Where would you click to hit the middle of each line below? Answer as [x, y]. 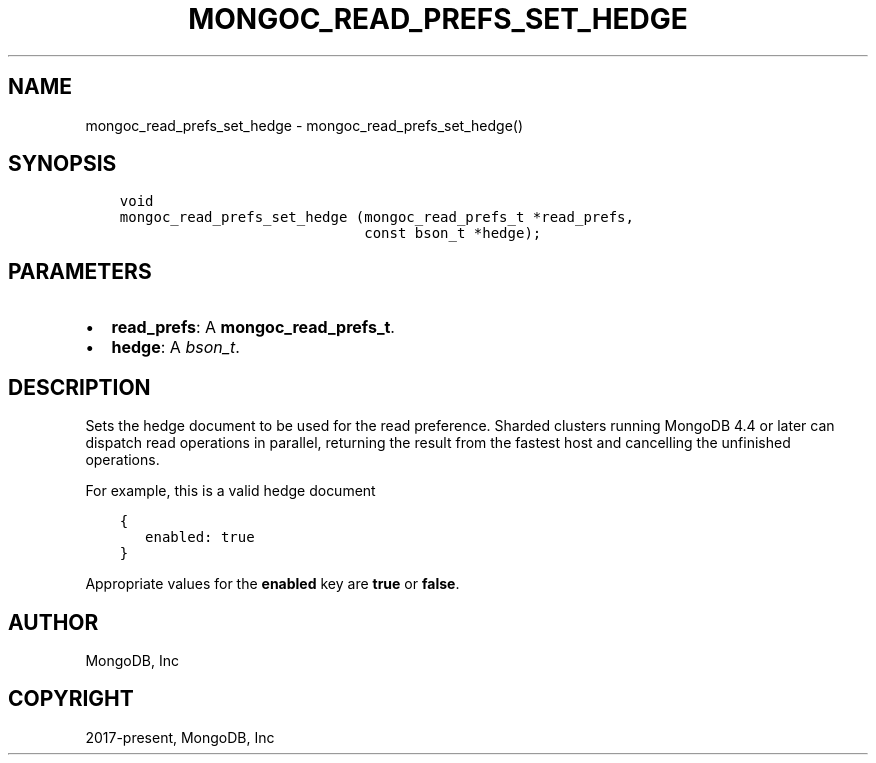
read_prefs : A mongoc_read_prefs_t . [253, 327]
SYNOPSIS [62, 164]
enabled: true [200, 537]
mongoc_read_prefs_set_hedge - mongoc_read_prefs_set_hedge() [304, 125]
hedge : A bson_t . [175, 347]
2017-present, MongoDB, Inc [180, 737]
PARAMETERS [80, 271]
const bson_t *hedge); [453, 233]
